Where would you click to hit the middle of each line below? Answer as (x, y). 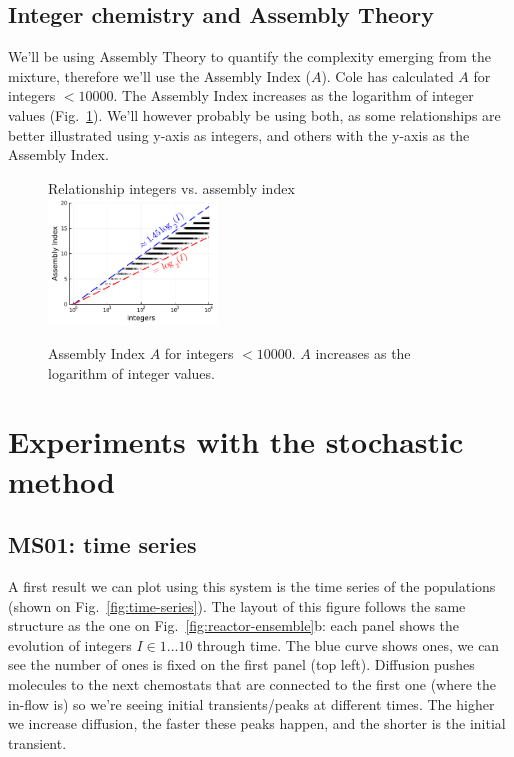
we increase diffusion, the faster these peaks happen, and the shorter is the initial (257, 723)
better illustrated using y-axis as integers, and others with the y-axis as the (239, 134)
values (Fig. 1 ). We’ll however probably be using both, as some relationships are (254, 114)
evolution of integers (70, 644)
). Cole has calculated (387, 75)
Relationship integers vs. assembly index (171, 187)
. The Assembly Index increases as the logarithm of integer (293, 95)
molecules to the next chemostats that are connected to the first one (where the (252, 683)
